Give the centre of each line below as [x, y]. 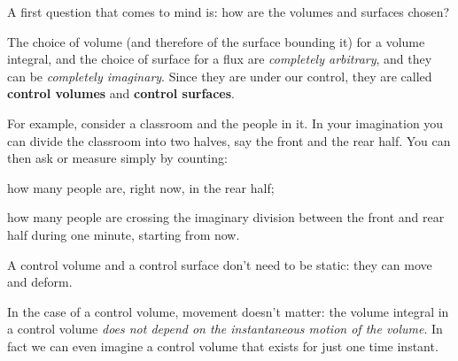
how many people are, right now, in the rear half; [141, 187]
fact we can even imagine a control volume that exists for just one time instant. [223, 346]
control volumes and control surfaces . [121, 93]
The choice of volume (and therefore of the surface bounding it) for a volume [216, 41]
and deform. [40, 282]
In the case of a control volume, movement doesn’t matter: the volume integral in [228, 311]
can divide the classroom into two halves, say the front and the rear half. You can [229, 140]
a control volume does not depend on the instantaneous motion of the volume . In [225, 329]
